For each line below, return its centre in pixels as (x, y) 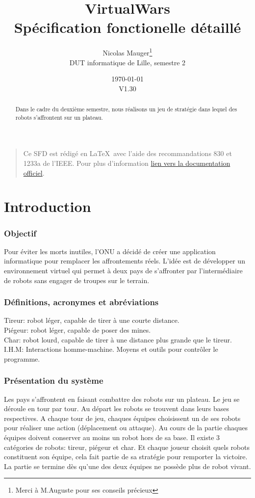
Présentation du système (54, 380)
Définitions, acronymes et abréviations (81, 302)
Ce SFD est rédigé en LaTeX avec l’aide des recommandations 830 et (127, 153)
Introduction (48, 206)
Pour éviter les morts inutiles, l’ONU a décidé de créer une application (110, 251)
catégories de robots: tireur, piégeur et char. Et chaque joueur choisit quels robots (127, 447)
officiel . (34, 172)
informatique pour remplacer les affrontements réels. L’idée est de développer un (125, 261)
